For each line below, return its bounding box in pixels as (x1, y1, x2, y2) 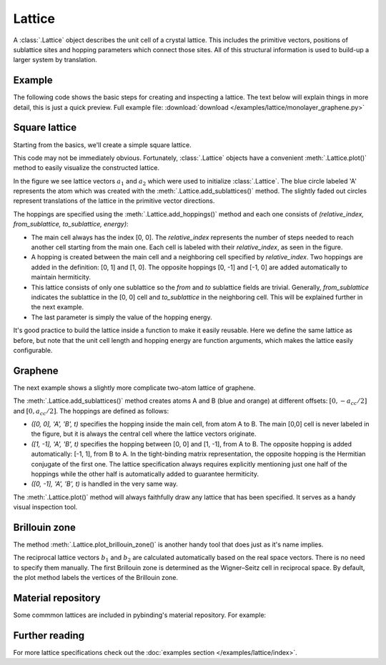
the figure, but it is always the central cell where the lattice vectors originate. (31, 429, 257, 439)
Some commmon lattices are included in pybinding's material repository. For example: (13, 611, 267, 619)
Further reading (13, 629, 85, 641)
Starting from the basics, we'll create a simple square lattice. (13, 140, 192, 149)
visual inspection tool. (13, 503, 78, 511)
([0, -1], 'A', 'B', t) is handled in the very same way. (31, 479, 178, 489)
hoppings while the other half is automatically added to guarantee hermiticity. (31, 469, 259, 478)
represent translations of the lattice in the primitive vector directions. (13, 196, 215, 205)
